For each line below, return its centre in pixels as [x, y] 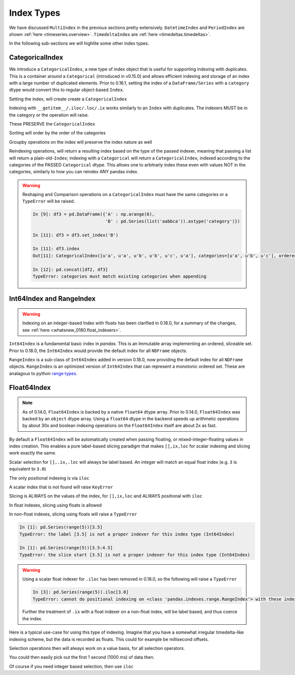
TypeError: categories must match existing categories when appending [119, 276]
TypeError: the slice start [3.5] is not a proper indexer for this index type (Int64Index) [135, 555]
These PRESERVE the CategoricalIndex [52, 124]
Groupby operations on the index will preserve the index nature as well [81, 142]
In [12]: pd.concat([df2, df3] [70, 269]
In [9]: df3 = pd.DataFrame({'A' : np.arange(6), [94, 214]
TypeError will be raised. [49, 201]
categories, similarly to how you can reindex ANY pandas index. [74, 172]
